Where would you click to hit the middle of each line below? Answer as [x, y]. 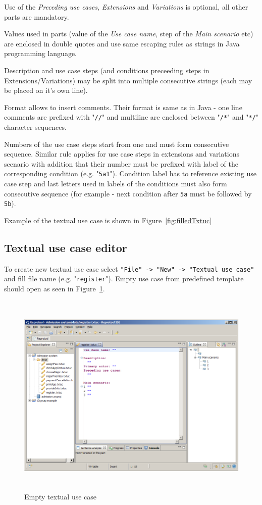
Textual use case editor [66, 247]
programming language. [40, 53]
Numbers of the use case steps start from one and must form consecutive [117, 144]
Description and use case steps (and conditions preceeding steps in [107, 70]
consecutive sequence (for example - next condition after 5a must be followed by [128, 193]
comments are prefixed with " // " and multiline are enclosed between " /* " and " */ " [131, 117]
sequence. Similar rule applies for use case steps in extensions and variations [122, 154]
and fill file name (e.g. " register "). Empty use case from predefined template [124, 279]
